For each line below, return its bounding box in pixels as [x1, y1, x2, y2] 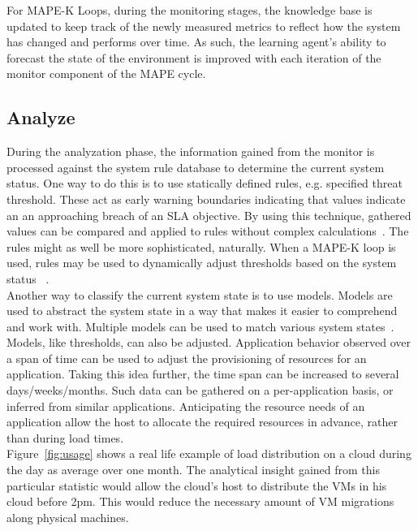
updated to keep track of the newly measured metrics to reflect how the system [6, 17, 401, 34]
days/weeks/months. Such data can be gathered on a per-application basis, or [6, 382, 394, 399]
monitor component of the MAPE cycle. [6, 65, 206, 82]
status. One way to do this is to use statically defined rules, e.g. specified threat [6, 175, 403, 192]
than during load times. [6, 429, 124, 446]
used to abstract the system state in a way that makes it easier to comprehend [6, 302, 398, 319]
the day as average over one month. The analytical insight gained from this [6, 461, 380, 478]
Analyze [6, 105, 75, 130]
